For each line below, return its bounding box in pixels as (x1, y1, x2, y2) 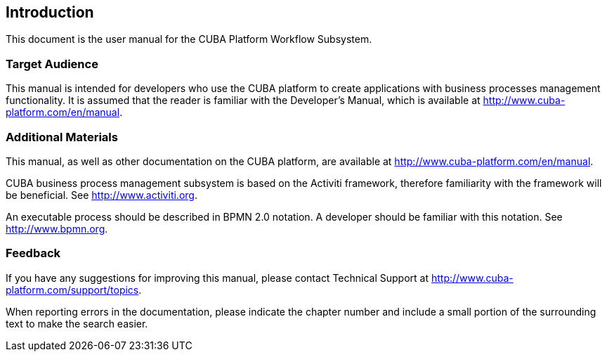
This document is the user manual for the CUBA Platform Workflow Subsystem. (6, 33, 372, 46)
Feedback (6, 246, 61, 261)
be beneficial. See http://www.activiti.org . (6, 188, 197, 201)
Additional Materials (6, 129, 118, 144)
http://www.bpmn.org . (6, 222, 108, 235)
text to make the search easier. (6, 317, 148, 330)
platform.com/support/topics (6, 283, 139, 296)
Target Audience (6, 56, 98, 71)
